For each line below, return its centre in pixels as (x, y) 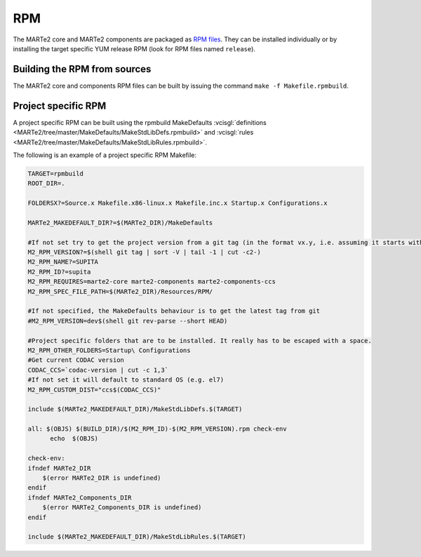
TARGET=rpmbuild (56, 173)
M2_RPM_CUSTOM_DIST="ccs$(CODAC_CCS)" (94, 390)
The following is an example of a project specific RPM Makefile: (105, 155)
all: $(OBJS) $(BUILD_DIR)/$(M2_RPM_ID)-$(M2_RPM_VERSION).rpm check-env (157, 429)
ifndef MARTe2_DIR (59, 468)
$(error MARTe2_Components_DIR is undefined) (122, 508)
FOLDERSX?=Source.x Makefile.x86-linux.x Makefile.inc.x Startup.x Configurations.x (178, 203)
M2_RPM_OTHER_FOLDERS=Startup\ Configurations (109, 350)
